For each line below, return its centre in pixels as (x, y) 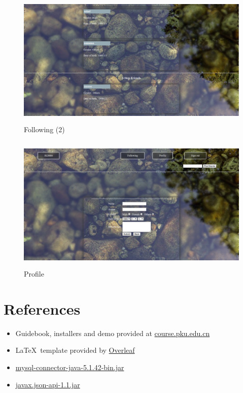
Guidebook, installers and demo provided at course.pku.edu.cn (113, 333)
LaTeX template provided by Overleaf (75, 350)
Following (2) (44, 129)
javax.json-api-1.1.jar (48, 384)
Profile (34, 274)
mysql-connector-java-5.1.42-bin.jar (70, 367)
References (42, 308)
